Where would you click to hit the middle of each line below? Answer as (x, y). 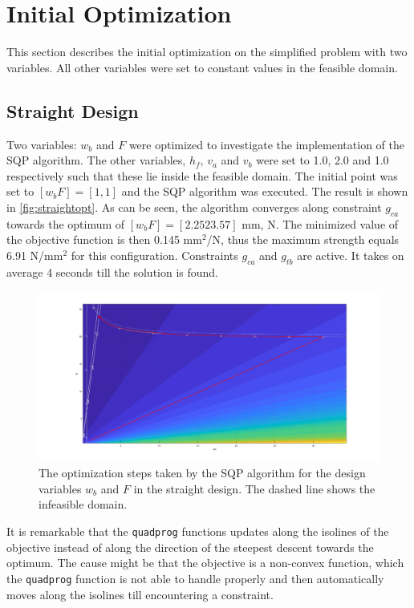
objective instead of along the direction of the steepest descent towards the (190, 547)
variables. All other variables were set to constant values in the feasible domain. (202, 67)
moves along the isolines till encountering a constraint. (140, 594)
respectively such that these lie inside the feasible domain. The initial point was (202, 175)
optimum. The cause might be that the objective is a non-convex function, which (205, 563)
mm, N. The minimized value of (320, 223)
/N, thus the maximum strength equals (303, 239)
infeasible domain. (83, 504)
